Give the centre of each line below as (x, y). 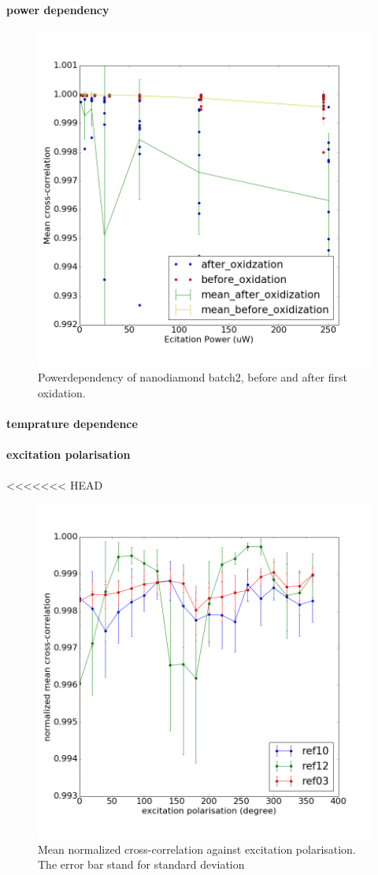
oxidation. (62, 392)
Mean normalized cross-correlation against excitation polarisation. (197, 849)
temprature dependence (72, 424)
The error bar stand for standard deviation (141, 864)
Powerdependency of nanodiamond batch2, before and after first (193, 377)
